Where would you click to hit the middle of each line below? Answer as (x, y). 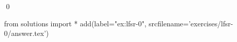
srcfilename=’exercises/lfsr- (191, 23)
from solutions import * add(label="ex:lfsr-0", (75, 23)
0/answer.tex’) (27, 33)
